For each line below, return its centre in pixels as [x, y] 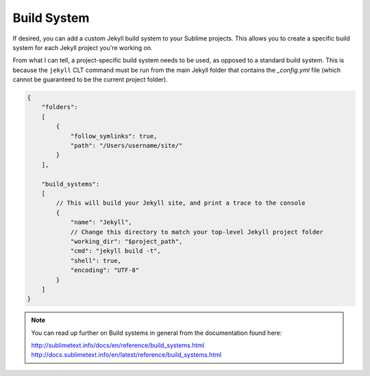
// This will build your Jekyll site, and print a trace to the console [181, 203]
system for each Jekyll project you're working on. [83, 47]
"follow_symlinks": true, [114, 136]
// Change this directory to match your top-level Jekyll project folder [197, 232]
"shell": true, [96, 261]
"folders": [60, 107]
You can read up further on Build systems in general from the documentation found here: [157, 333]
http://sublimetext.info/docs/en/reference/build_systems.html [118, 345]
